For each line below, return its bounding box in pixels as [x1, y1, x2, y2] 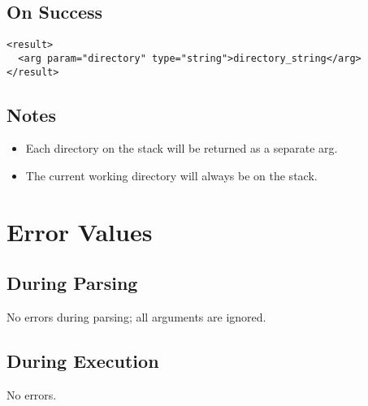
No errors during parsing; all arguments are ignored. [6, 309, 266, 326]
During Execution [6, 348, 159, 374]
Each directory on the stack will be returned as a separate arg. [25, 140, 338, 157]
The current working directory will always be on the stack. [25, 166, 318, 184]
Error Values [6, 214, 153, 248]
